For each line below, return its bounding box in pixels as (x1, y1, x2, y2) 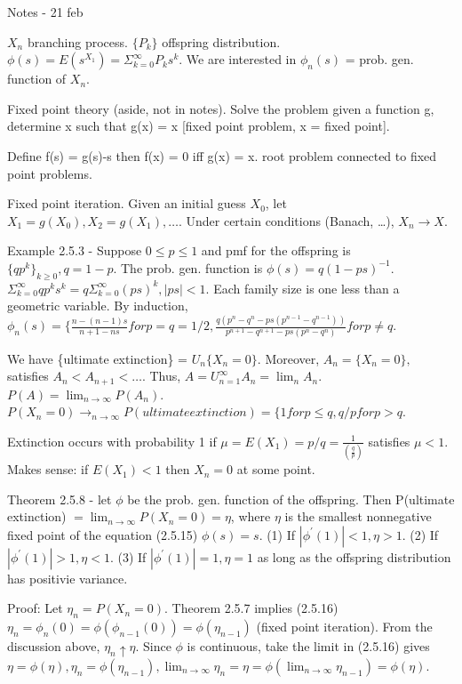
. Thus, (141, 366, 181, 385)
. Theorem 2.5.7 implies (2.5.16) (164, 599, 339, 617)
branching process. (27, 32, 128, 51)
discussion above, (7, 637, 100, 656)
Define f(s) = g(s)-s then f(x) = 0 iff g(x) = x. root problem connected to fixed (7, 146, 437, 165)
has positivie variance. (7, 568, 128, 587)
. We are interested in (179, 50, 297, 68)
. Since (135, 637, 171, 656)
